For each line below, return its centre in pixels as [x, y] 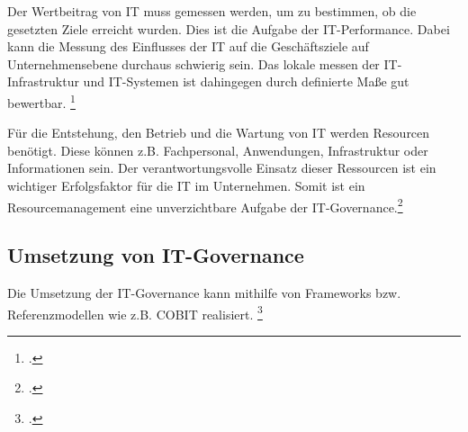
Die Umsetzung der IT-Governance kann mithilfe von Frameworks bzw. [204, 293]
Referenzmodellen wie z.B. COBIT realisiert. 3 [135, 312]
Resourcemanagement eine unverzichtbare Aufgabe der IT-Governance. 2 [205, 205]
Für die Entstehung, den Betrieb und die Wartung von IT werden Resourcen [219, 133]
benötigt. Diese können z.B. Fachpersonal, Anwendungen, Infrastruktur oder [218, 150]
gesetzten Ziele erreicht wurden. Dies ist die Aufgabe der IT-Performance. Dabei [229, 28]
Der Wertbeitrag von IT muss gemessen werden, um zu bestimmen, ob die [212, 11]
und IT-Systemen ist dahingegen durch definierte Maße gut [246, 81]
